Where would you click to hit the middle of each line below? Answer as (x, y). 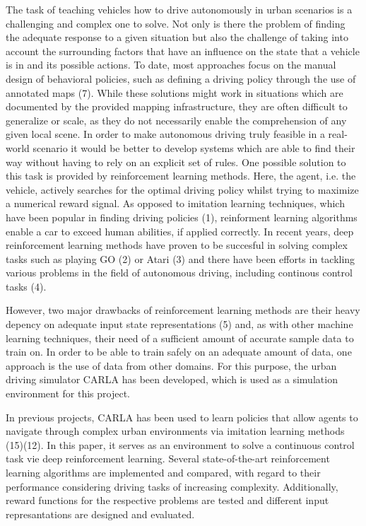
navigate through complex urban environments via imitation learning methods (175, 431)
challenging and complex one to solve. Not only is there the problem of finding (176, 23)
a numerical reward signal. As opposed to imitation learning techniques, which (175, 203)
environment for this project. (68, 393)
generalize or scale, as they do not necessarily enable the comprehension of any (176, 120)
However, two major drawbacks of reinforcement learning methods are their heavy (183, 310)
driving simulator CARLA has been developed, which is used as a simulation (172, 379)
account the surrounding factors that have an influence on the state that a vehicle (183, 51)
